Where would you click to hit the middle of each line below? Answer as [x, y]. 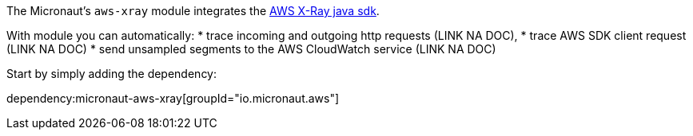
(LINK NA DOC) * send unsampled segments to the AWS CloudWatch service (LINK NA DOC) [251, 49]
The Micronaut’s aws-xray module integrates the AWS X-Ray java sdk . [193, 11]
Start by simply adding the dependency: [112, 74]
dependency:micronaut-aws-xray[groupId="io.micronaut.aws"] [173, 98]
